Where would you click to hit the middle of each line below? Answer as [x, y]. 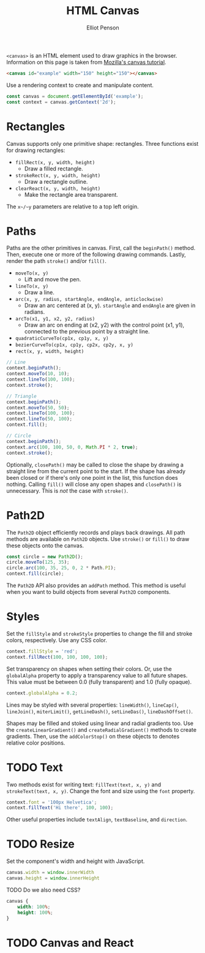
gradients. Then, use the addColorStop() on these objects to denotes [93, 736]
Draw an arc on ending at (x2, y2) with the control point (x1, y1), [104, 325]
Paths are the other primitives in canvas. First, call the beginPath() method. [101, 248]
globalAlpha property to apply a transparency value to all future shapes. [97, 675]
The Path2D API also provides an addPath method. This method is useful [96, 585]
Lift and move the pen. [53, 279]
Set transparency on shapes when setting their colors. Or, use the [89, 669]
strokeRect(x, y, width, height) [58, 175]
